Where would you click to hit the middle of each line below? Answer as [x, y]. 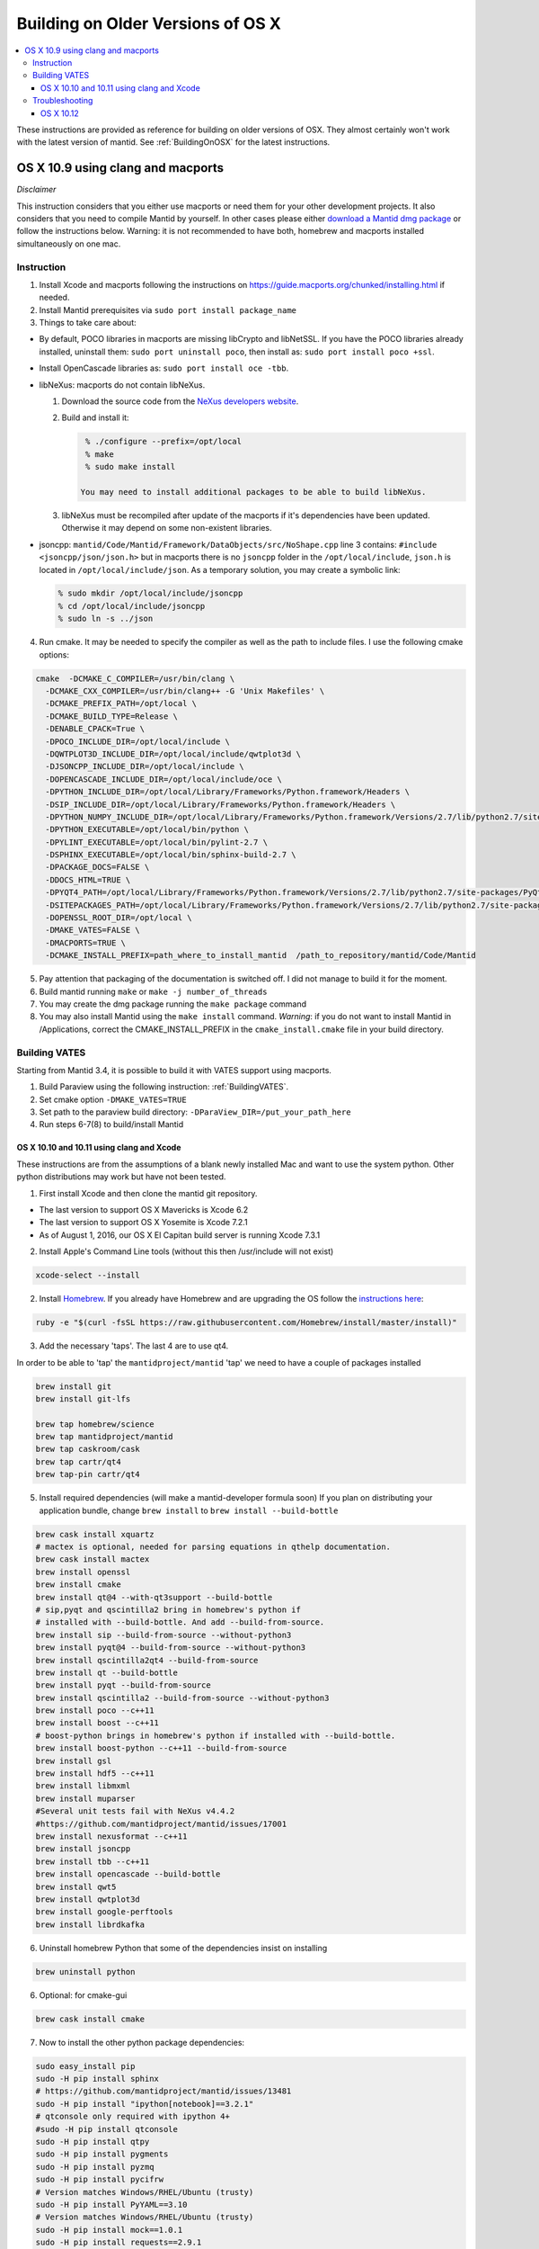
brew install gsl [74, 1761]
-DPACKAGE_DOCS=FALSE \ [97, 867]
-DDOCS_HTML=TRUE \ [88, 880]
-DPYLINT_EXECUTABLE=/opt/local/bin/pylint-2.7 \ [157, 842]
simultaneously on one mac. [69, 244]
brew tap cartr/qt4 [78, 1461]
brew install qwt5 [76, 1886]
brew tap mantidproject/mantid [105, 1437]
